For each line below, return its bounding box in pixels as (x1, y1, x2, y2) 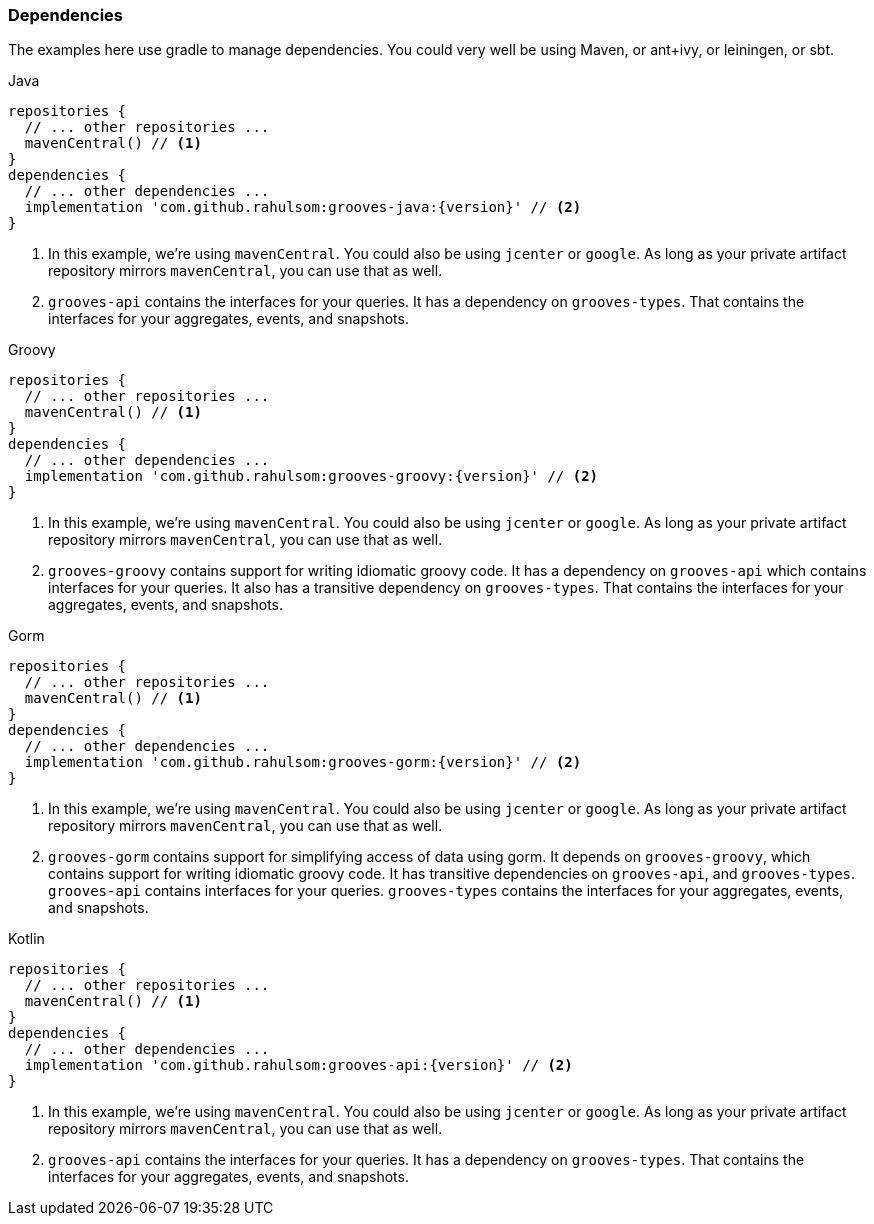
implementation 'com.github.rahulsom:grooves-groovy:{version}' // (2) (24, 468, 599, 485)
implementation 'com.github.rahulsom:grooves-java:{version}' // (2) (24, 199, 582, 216)
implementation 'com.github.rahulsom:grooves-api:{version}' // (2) (24, 1057, 573, 1074)
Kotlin (8, 930, 45, 948)
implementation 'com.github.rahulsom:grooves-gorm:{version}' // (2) (24, 754, 582, 771)
